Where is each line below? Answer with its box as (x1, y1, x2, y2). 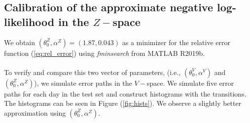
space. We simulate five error (146, 77, 234, 88)
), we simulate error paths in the (34, 77, 132, 88)
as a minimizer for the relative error (122, 37, 230, 47)
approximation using (4, 107, 66, 118)
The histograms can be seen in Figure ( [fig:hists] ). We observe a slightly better (4, 98, 242, 108)
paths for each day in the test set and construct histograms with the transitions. (4, 88, 247, 98)
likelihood (4, 14, 55, 29)
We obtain (4, 37, 36, 47)
